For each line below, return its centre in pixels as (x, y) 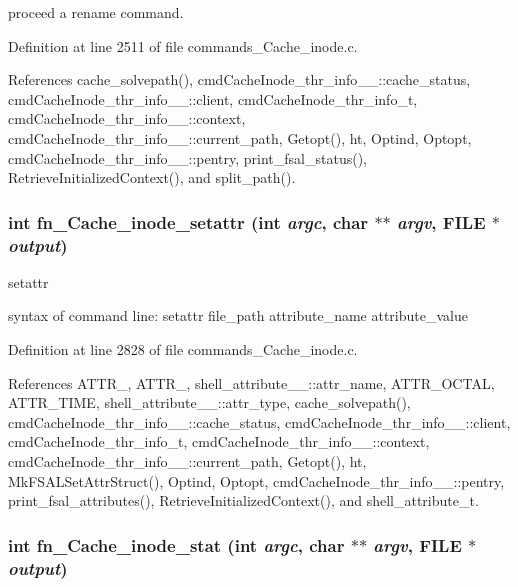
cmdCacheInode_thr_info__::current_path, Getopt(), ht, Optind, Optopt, (240, 137)
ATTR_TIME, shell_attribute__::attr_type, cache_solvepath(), (209, 402)
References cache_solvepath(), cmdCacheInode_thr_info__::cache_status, (239, 79)
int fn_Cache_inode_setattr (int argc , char (188, 221)
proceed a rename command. (96, 12)
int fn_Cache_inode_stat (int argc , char (176, 544)
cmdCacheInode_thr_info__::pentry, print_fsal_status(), (187, 157)
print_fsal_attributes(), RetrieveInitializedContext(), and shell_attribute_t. (243, 500)
